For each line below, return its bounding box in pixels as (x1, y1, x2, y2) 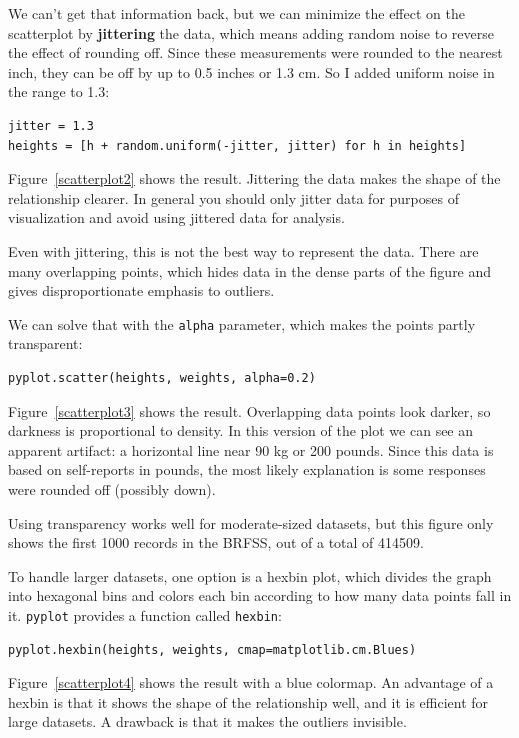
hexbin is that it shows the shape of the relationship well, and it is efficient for (8, 691, 489, 712)
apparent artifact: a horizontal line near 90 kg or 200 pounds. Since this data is (8, 439, 494, 460)
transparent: (8, 333, 83, 354)
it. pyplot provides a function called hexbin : (8, 604, 282, 625)
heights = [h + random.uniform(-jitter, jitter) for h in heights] (8, 138, 467, 153)
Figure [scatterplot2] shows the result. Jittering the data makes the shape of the (8, 168, 501, 189)
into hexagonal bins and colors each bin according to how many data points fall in (8, 585, 512, 606)
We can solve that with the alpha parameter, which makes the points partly (8, 313, 476, 334)
